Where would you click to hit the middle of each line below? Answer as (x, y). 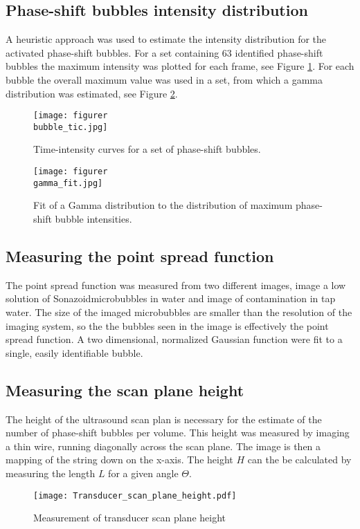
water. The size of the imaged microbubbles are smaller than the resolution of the (179, 312)
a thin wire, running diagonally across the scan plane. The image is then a (163, 446)
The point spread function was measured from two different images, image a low (176, 285)
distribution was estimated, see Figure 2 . (92, 93)
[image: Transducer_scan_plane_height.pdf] (135, 495)
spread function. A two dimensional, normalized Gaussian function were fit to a (174, 339)
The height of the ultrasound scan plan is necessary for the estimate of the (164, 419)
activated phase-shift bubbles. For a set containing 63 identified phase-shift (164, 52)
